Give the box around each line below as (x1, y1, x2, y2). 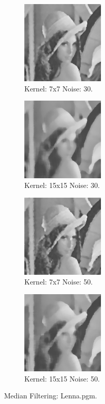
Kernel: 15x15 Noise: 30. (24, 180, 100, 191)
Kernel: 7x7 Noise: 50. (24, 276, 93, 287)
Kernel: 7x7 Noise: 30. (24, 83, 93, 93)
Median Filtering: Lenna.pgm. (4, 390, 97, 401)
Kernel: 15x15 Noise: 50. (24, 373, 100, 384)
